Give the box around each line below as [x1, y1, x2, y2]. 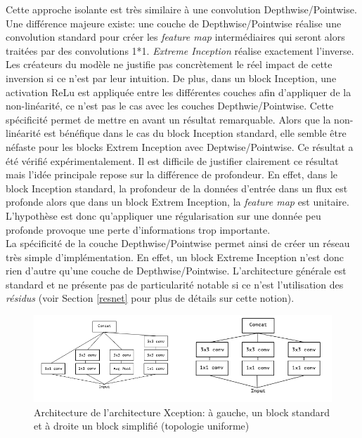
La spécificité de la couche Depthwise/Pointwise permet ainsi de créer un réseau [6, 236, 350, 251]
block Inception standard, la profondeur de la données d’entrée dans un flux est [6, 180, 348, 195]
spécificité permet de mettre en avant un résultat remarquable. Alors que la [6, 112, 331, 126]
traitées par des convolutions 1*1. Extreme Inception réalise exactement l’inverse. [6, 43, 354, 58]
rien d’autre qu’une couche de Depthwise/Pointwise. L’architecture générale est [6, 263, 347, 278]
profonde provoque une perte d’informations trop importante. [6, 222, 271, 237]
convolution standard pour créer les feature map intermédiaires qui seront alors [6, 29, 345, 44]
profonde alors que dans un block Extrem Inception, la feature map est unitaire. [6, 194, 349, 209]
